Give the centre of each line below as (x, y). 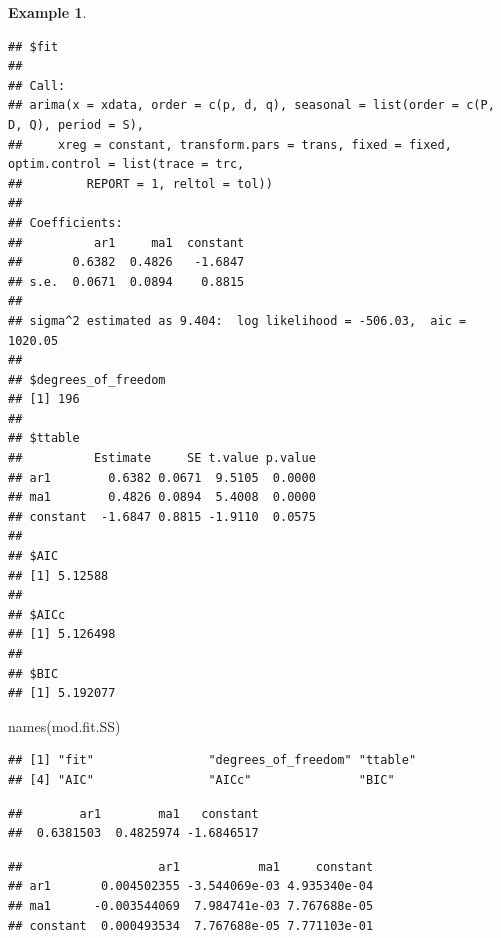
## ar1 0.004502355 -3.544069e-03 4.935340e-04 (191, 886)
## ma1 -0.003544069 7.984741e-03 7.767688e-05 (191, 905)
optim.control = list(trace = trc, (126, 164)
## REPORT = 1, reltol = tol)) (140, 183)
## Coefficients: (65, 222)
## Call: (37, 85)
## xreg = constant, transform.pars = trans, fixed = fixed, (230, 144)
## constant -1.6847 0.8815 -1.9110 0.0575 (162, 516)
